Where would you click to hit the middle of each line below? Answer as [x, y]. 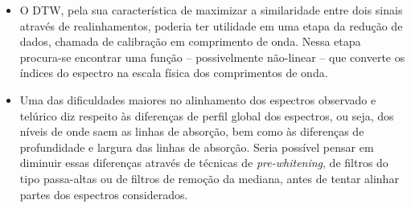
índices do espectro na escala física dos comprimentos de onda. [174, 73]
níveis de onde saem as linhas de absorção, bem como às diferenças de [192, 131]
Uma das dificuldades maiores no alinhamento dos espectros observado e [198, 99]
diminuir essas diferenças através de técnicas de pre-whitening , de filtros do [204, 163]
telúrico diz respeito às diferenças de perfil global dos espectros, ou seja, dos [207, 115]
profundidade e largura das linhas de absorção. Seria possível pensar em [197, 147]
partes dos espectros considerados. [104, 194]
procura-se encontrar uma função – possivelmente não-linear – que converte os [212, 57]
